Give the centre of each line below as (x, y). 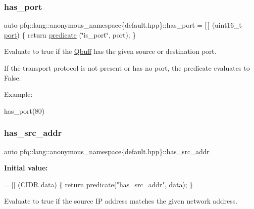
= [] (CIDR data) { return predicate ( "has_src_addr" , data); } (99, 184)
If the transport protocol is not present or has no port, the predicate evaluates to (127, 68)
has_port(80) (24, 110)
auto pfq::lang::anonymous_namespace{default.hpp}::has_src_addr (107, 151)
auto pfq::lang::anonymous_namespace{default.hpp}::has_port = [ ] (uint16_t (123, 25)
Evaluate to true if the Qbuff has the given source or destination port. (110, 51)
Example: (18, 94)
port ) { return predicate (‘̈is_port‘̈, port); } (70, 34)
